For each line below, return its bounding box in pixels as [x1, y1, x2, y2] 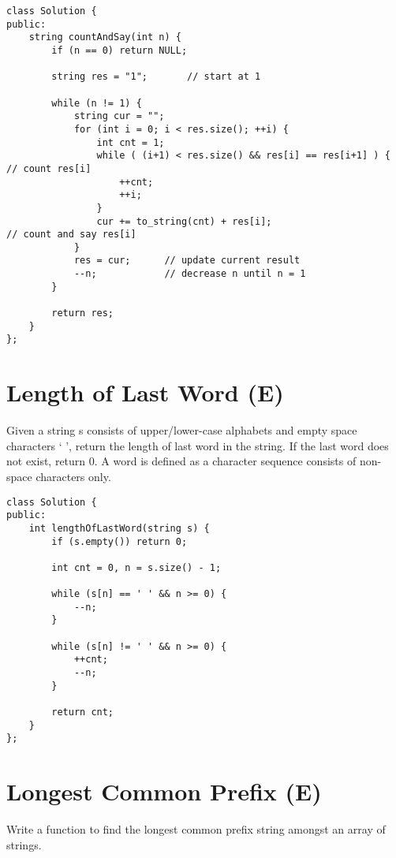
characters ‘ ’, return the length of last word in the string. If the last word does [6, 437, 389, 453]
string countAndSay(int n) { [28, 32, 181, 43]
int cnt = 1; [96, 136, 165, 148]
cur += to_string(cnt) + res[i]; [96, 215, 272, 227]
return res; [51, 308, 114, 319]
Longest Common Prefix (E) [6, 775, 322, 808]
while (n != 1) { [51, 97, 142, 109]
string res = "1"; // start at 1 [51, 71, 261, 83]
